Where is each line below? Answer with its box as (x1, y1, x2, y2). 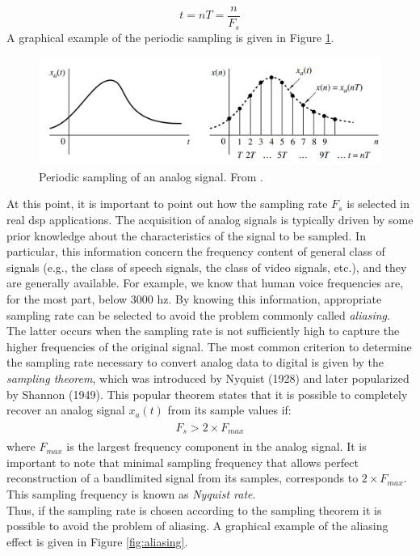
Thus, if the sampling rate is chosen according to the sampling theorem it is (6, 501, 382, 518)
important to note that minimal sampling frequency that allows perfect (6, 453, 359, 470)
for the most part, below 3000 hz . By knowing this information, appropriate (6, 291, 382, 308)
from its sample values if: (167, 401, 292, 418)
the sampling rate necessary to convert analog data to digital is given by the (6, 354, 384, 371)
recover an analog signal (6, 401, 125, 418)
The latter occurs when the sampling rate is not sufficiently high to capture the (6, 322, 400, 339)
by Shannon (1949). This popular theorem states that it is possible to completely (6, 385, 408, 402)
